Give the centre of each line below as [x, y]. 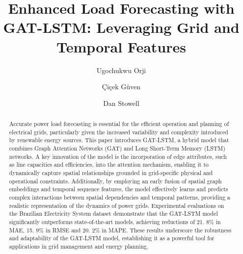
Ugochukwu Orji [121, 70]
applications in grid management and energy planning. [79, 246]
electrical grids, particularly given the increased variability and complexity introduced [119, 132]
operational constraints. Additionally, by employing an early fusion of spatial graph [115, 181]
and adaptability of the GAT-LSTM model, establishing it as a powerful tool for [112, 238]
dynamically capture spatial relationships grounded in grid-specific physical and [111, 173]
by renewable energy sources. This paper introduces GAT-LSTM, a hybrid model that [119, 140]
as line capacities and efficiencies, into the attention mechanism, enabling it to [109, 165]
